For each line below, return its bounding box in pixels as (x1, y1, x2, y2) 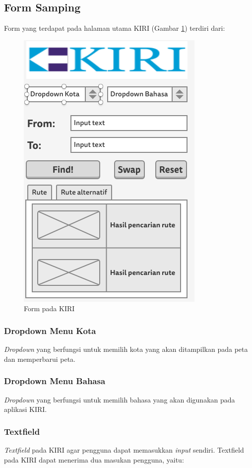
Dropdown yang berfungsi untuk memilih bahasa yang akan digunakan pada (4, 394, 235, 404)
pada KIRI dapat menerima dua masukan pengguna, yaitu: (4, 454, 184, 465)
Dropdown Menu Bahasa (4, 375, 106, 387)
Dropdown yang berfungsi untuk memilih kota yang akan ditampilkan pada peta (4, 344, 248, 354)
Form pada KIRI (24, 303, 75, 314)
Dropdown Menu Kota (4, 324, 96, 336)
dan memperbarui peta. (4, 353, 75, 364)
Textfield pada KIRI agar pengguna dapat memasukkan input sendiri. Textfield (4, 445, 244, 455)
